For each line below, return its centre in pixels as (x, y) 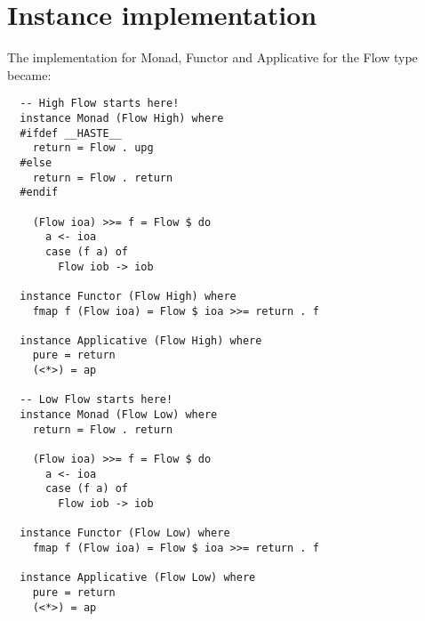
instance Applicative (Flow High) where (141, 340)
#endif (39, 193)
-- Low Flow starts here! (96, 400)
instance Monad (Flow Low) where (119, 415)
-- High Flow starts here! (100, 104)
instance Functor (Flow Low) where (125, 533)
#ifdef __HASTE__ (71, 133)
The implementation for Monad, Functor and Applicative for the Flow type (212, 57)
